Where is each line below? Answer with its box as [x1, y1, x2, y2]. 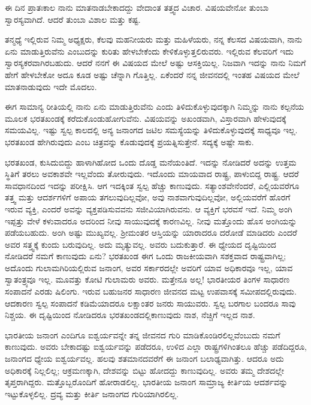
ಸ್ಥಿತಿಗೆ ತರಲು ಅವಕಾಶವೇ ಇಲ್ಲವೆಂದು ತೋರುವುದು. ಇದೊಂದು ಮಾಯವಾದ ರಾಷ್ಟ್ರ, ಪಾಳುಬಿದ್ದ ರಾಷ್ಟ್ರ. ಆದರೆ [5, 167, 299, 180]
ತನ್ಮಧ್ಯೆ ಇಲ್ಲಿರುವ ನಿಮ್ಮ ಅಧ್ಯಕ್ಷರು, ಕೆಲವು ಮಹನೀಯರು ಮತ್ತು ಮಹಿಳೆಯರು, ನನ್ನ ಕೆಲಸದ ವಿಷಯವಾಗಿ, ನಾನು [5, 33, 303, 46]
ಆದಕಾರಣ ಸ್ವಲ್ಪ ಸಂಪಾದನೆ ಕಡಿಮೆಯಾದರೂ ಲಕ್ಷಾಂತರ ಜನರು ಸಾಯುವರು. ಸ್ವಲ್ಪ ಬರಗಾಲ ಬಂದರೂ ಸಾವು [5, 296, 296, 309]
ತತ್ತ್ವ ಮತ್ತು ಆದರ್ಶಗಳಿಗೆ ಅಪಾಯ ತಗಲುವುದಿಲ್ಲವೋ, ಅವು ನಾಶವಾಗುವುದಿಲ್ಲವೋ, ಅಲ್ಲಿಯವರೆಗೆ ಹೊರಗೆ [5, 191, 291, 203]
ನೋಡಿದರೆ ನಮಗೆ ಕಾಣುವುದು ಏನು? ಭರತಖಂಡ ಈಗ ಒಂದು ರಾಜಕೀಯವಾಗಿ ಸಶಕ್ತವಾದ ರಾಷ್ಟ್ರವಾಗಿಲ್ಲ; [5, 250, 286, 262]
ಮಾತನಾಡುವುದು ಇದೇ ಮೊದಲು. [5, 80, 97, 92]
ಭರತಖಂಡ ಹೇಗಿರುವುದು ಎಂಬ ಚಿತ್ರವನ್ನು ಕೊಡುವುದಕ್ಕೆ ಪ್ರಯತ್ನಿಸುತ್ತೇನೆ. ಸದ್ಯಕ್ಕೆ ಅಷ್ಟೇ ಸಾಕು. [5, 135, 254, 148]
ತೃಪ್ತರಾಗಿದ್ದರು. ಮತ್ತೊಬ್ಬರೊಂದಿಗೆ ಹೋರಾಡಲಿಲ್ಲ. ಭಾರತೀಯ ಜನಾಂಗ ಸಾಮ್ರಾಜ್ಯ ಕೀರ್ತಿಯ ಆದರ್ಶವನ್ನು [5, 376, 288, 388]
